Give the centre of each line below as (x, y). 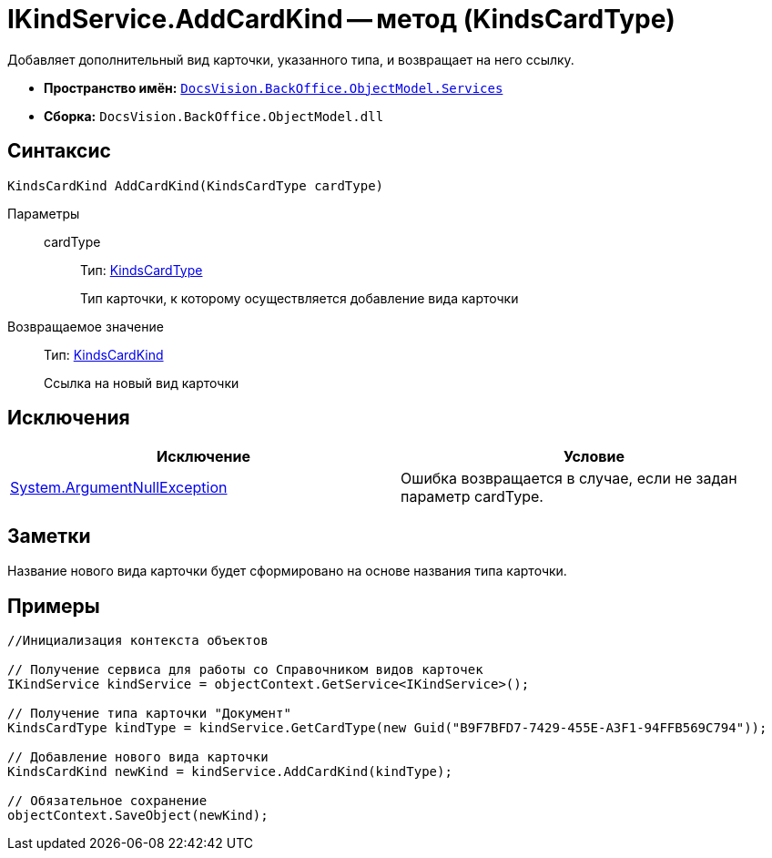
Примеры (54, 606)
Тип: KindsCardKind (104, 354)
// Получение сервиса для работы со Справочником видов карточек (245, 670)
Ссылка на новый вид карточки (142, 383)
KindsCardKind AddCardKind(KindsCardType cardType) (196, 185)
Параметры (44, 213)
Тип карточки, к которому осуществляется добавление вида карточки (300, 298)
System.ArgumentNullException (119, 488)
